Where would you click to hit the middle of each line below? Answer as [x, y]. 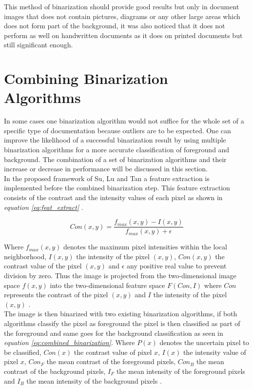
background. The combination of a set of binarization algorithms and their [115, 159]
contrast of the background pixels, [55, 371]
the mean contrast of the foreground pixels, [111, 361]
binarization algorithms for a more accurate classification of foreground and [117, 150]
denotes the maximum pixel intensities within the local [145, 247]
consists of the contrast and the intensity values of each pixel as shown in [113, 197]
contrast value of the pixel [43, 266]
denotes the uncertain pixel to [204, 342]
